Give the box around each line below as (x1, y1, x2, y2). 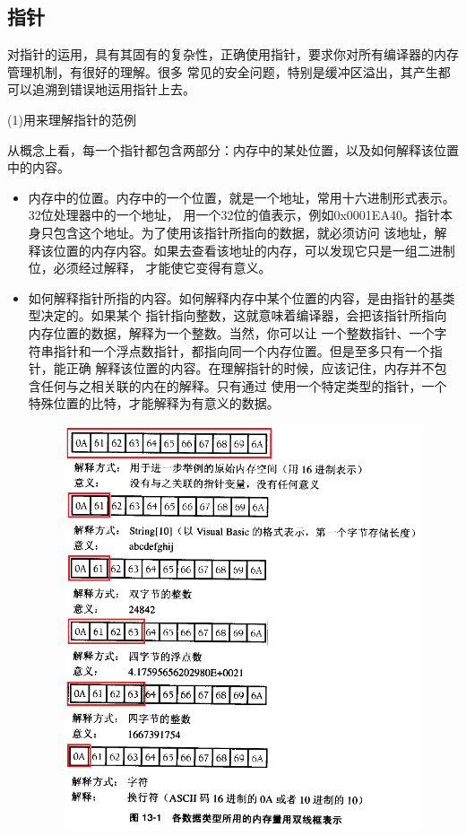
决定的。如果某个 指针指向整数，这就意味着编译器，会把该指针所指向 (40, 306, 447, 325)
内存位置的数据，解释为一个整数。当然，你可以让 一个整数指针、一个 (28, 323, 435, 342)
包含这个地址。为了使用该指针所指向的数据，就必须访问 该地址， (53, 222, 435, 241)
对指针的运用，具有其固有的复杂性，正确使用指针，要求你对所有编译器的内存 (7, 45, 459, 64)
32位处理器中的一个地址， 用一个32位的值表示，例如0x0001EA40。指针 (28, 205, 440, 224)
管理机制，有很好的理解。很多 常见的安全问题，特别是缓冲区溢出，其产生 (7, 62, 438, 81)
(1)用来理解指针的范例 (7, 109, 136, 128)
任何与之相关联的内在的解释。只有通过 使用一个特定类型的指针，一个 (40, 376, 447, 395)
